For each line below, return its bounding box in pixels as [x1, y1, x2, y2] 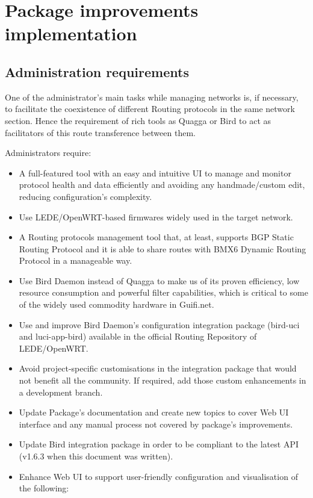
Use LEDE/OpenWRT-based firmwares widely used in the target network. [19, 210, 293, 223]
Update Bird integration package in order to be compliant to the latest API [19, 438, 299, 450]
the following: [19, 482, 69, 494]
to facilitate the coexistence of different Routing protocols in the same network [5, 102, 295, 115]
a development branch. [19, 385, 103, 398]
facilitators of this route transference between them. [5, 126, 196, 139]
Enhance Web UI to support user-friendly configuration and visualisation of [19, 470, 298, 482]
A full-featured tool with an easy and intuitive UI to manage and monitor [19, 166, 291, 179]
